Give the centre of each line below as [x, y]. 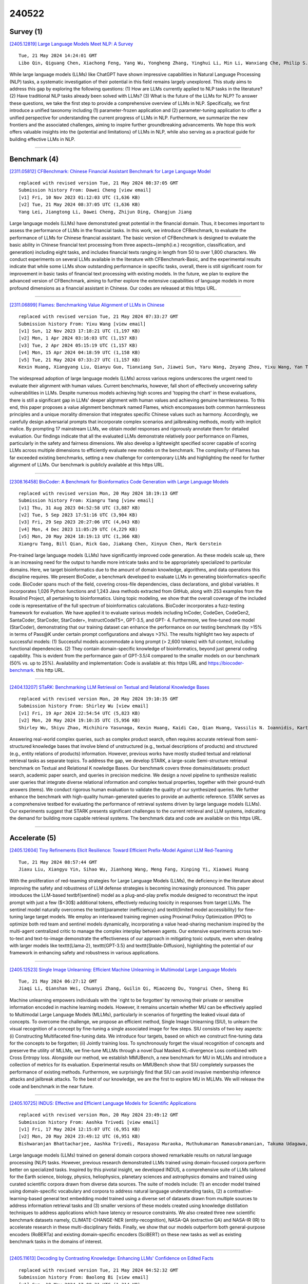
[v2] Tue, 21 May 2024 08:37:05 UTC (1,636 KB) [80, 205]
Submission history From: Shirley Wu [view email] [84, 706]
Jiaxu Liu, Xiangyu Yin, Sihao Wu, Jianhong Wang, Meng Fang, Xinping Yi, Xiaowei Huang [134, 869]
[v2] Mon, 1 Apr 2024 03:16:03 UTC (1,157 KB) [78, 338]
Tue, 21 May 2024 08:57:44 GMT [58, 862]
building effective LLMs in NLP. [42, 139]
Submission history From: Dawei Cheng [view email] [85, 190]
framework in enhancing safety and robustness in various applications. [84, 953]
